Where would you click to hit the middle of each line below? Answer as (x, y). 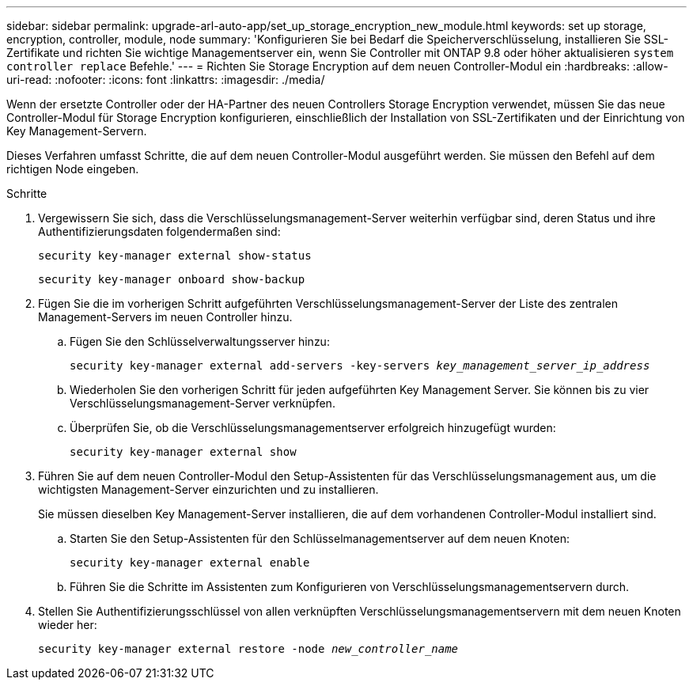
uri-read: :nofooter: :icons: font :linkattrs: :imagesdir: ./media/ (166, 80)
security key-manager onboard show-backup (172, 279)
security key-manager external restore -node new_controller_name (248, 649)
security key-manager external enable (190, 563)
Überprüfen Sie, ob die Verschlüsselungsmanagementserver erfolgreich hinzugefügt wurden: (313, 428)
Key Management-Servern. (77, 131)
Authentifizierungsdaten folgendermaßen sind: (159, 231)
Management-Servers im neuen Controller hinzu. (165, 317)
